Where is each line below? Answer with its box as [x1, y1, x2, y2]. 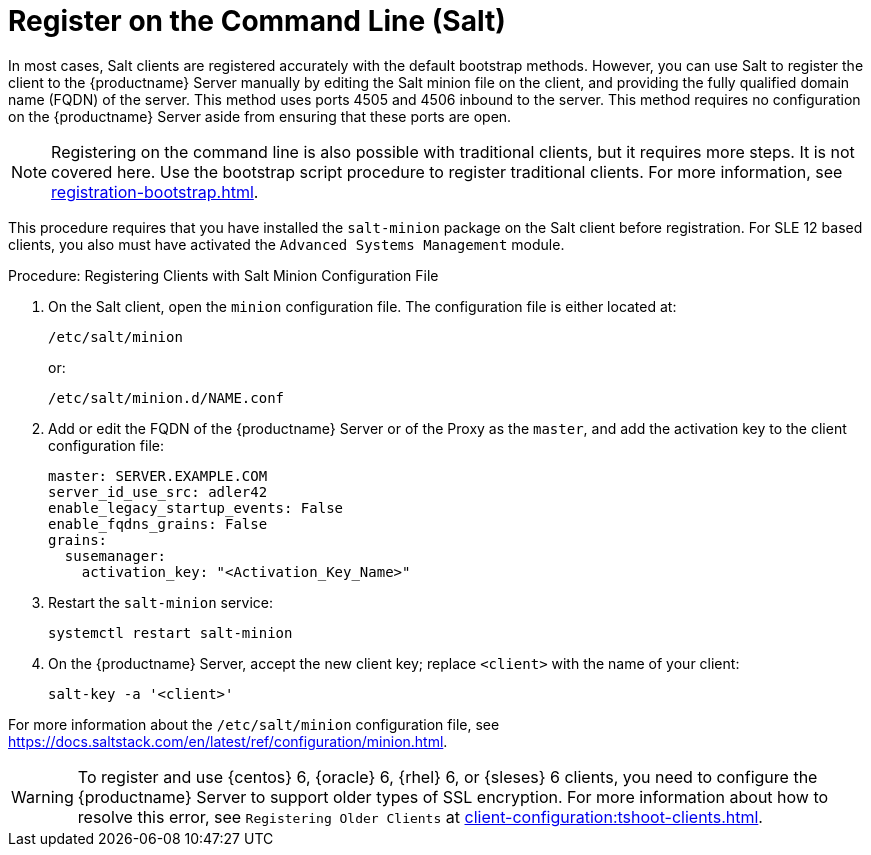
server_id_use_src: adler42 [48, 483, 268, 500]
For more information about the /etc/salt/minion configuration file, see [8, 715, 500, 733]
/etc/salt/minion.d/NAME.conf [48, 389, 285, 406]
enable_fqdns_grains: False [48, 515, 268, 532]
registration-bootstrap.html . [51, 181, 259, 202]
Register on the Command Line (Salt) [8, 4, 506, 38]
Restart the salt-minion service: [48, 593, 273, 611]
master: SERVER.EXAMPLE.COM [48, 467, 268, 484]
